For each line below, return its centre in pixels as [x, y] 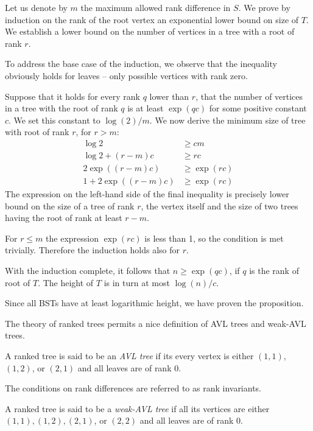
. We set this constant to [55, 120]
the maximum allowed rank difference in [156, 7]
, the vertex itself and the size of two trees [220, 205]
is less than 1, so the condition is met [214, 238]
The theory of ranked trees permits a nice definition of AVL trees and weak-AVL [156, 323]
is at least [146, 108]
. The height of [66, 282]
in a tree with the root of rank [62, 108]
